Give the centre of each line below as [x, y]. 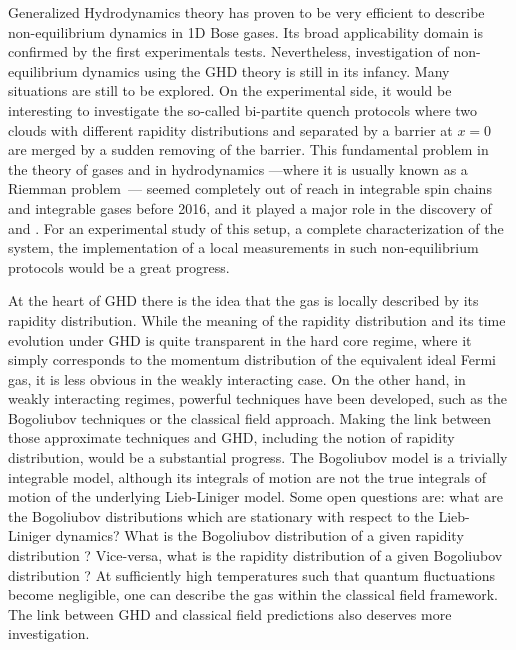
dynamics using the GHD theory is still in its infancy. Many [266, 70]
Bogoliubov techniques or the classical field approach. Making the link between [250, 417]
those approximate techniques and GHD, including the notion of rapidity [231, 437]
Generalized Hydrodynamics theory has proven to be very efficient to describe [246, 12]
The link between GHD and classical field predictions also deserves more [230, 613]
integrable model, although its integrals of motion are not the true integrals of [247, 476]
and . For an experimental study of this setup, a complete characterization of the [256, 227]
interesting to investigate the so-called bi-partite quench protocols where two [243, 109]
